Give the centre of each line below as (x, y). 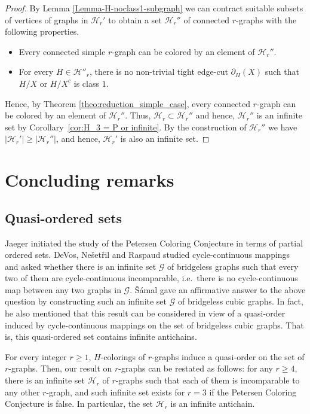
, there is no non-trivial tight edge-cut (159, 71)
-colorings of (123, 356)
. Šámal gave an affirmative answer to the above (218, 289)
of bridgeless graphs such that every (233, 266)
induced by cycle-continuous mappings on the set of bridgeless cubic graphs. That (154, 325)
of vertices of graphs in (47, 19)
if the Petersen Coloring (253, 392)
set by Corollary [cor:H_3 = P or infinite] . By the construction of (126, 127)
